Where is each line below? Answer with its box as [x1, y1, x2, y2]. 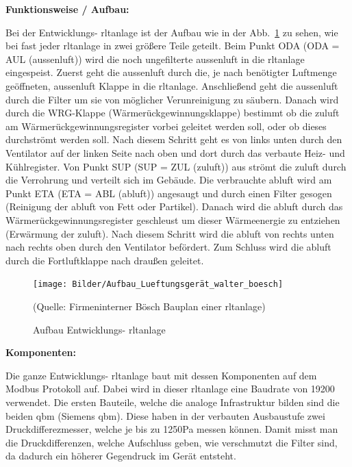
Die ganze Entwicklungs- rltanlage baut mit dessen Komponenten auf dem [5, 368, 317, 382]
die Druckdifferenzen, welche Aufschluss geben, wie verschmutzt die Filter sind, [5, 435, 338, 449]
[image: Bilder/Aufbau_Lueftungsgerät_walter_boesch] [33, 279, 284, 290]
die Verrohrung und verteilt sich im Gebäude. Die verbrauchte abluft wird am [5, 173, 332, 187]
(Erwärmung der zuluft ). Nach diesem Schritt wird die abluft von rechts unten [5, 226, 334, 240]
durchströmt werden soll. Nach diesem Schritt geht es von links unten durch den [5, 132, 342, 147]
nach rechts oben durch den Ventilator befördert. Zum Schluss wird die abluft [5, 240, 331, 254]
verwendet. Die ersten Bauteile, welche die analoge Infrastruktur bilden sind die [5, 394, 340, 409]
